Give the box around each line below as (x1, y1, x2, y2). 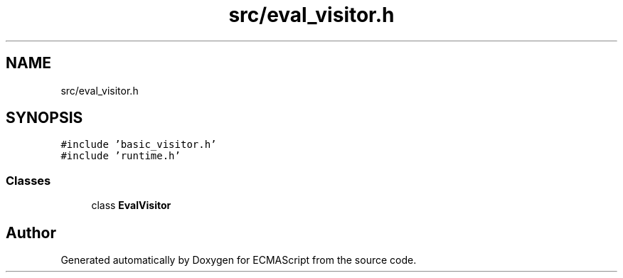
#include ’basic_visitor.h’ (60, 139, 217, 151)
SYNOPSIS (6, 109, 83, 127)
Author (6, 223, 56, 242)
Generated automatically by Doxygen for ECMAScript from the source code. (60, 254, 417, 267)
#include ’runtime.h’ (60, 150, 181, 162)
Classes (6, 173, 51, 188)
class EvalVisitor (91, 199, 171, 212)
